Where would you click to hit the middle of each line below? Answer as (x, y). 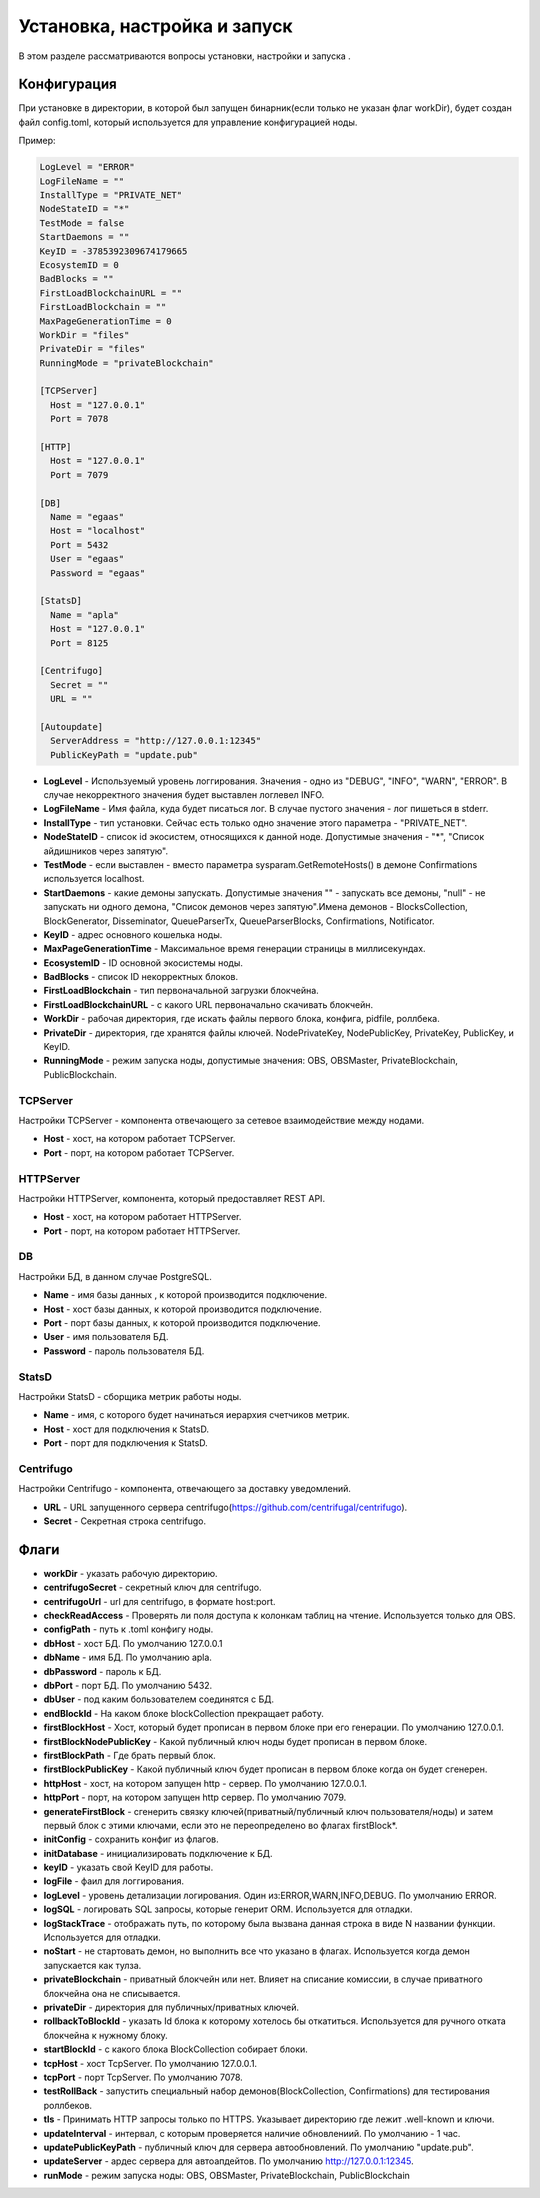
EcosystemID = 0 (79, 264)
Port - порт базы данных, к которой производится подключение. (182, 1322)
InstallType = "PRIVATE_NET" (111, 195)
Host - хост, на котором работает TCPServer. (139, 1139)
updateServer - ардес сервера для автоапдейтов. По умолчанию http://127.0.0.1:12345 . (228, 2161)
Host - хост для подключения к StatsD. (126, 1429)
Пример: (37, 141)
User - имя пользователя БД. (106, 1337)
